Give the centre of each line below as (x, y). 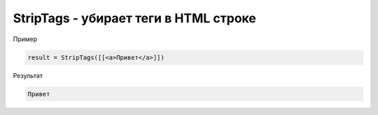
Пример (25, 39)
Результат (28, 75)
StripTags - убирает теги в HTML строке (135, 18)
